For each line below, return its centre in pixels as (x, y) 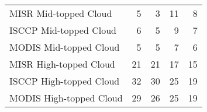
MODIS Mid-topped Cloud (65, 47)
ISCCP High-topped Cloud (65, 81)
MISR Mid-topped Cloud (61, 13)
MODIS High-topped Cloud (66, 98)
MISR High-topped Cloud (62, 64)
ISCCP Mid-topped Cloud (63, 30)
